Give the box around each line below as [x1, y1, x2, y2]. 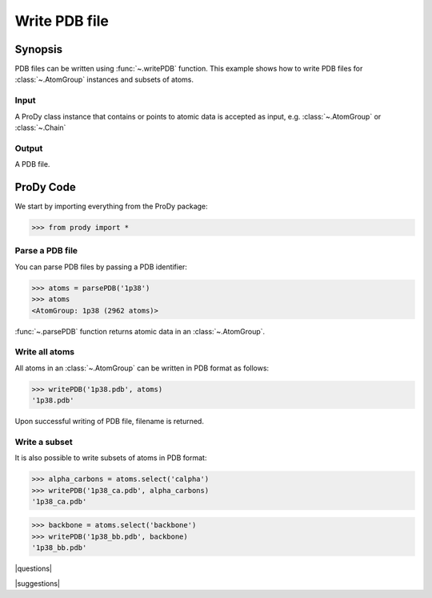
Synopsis [14, 42, 63, 56]
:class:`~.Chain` [14, 123, 66, 132]
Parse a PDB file [14, 245, 78, 257]
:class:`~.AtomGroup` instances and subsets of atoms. [14, 75, 194, 84]
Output [14, 143, 43, 154]
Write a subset [14, 436, 73, 447]
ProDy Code [14, 180, 76, 194]
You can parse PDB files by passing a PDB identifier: [14, 261, 188, 272]
